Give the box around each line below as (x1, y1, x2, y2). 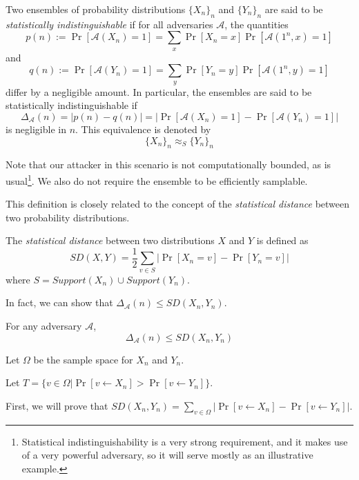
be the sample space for (33, 352, 133, 366)
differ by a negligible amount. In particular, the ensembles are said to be (6, 84, 312, 99)
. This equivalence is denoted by (75, 121, 211, 136)
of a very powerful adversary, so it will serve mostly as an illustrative (21, 448, 313, 462)
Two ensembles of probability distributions (6, 2, 186, 16)
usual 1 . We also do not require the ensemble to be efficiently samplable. (6, 171, 308, 188)
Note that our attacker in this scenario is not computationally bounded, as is (6, 157, 331, 172)
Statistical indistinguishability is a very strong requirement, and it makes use (21, 434, 348, 448)
